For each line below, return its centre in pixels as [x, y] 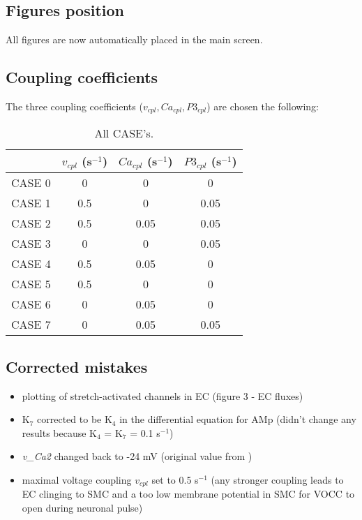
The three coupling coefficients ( [74, 106]
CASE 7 [31, 325]
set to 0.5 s [175, 479]
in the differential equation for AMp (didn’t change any [238, 419]
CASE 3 [31, 244]
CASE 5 [31, 284]
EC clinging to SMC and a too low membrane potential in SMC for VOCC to [188, 494]
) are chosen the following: [263, 106]
